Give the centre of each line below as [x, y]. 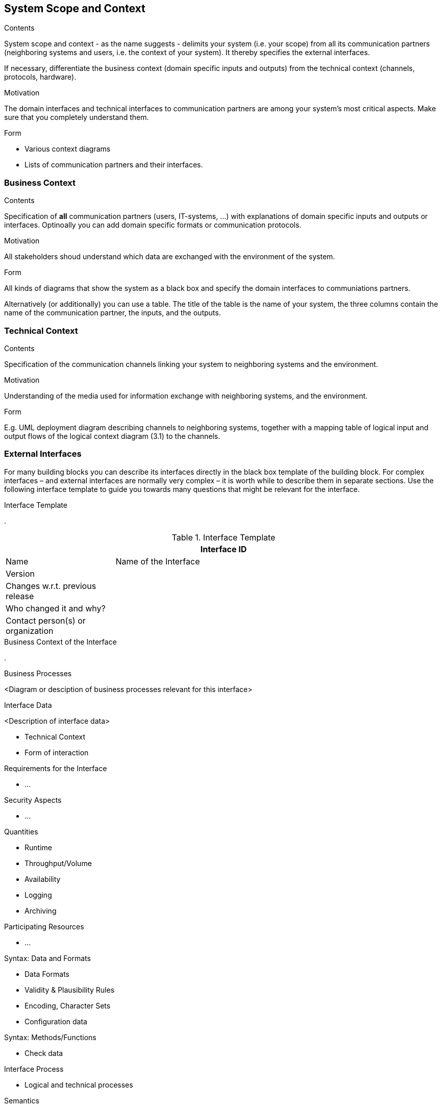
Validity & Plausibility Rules [70, 990]
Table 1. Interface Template [224, 537]
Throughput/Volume [58, 863]
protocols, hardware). [40, 77]
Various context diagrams [68, 149]
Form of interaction [57, 752]
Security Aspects [33, 800]
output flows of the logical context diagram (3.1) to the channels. [112, 436]
